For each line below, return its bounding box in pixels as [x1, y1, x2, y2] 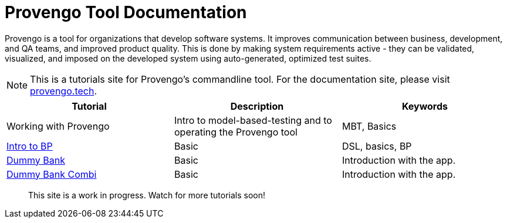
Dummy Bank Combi [6, 168, 97, 180]
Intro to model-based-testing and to [174, 114, 332, 126]
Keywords [401, 100, 448, 112]
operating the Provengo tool [174, 126, 298, 138]
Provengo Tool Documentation [5, 2, 247, 22]
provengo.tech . [30, 85, 97, 97]
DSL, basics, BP [342, 140, 412, 152]
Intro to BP [6, 140, 53, 152]
